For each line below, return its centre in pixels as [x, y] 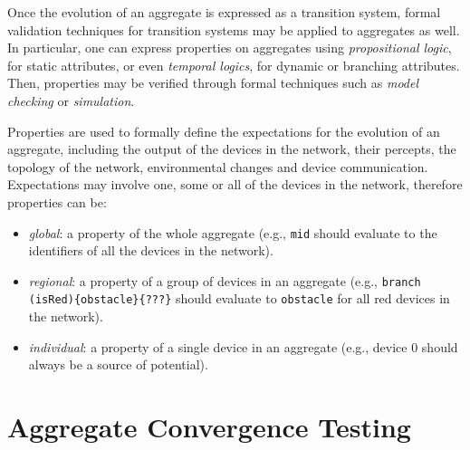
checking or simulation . [71, 100]
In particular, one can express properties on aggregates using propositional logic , [230, 48]
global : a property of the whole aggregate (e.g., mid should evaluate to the [233, 232]
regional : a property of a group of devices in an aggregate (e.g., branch [225, 280]
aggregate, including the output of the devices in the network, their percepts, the [232, 149]
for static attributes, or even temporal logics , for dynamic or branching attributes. [234, 65]
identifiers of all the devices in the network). [151, 250]
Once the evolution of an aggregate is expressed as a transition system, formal [224, 12]
